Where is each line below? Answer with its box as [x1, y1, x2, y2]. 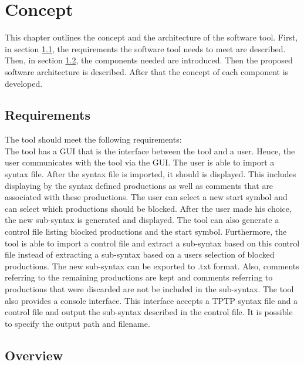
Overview [5, 346, 63, 364]
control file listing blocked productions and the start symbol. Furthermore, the [5, 225, 287, 238]
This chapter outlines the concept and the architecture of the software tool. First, [5, 31, 298, 43]
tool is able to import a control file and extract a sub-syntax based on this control [5, 236, 300, 249]
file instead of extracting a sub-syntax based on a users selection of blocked [5, 248, 275, 261]
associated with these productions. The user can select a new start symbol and [5, 191, 288, 203]
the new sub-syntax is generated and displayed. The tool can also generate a [5, 214, 279, 226]
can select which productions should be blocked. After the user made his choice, [5, 202, 292, 214]
